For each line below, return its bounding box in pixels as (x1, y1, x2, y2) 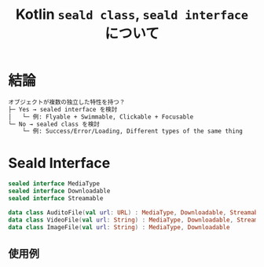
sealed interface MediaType (8, 180, 101, 188)
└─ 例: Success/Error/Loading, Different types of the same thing (22, 127, 244, 135)
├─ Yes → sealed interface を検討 (8, 105, 118, 113)
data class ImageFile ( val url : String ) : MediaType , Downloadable (8, 223, 230, 231)
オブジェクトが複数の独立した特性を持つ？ (8, 98, 126, 106)
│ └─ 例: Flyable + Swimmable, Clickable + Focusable (8, 112, 194, 121)
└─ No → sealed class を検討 (8, 120, 101, 128)
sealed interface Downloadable (8, 187, 111, 196)
